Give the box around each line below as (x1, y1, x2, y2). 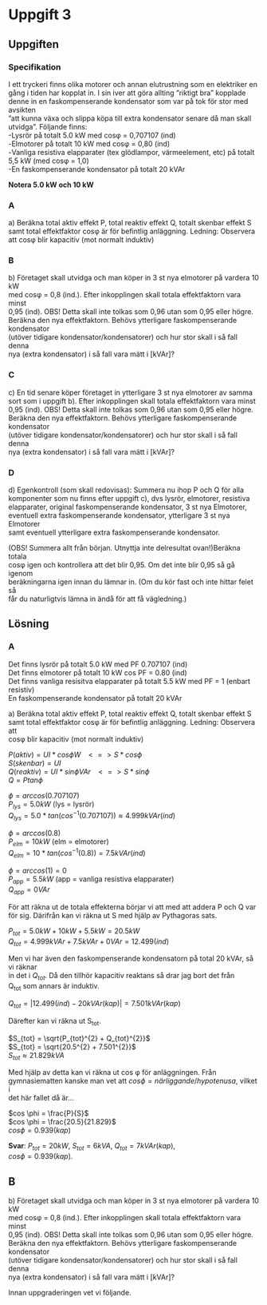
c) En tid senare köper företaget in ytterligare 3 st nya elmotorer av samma (8, 388, 253, 397)
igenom (8, 569, 33, 579)
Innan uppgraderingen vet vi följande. (8, 1288, 132, 1298)
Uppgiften (8, 38, 60, 51)
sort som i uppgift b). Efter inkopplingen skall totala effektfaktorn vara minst (8, 396, 257, 405)
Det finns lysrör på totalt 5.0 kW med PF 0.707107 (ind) (8, 659, 188, 669)
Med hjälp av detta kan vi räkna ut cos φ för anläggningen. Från (8, 1068, 217, 1077)
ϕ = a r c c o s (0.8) (8, 829, 61, 838)
